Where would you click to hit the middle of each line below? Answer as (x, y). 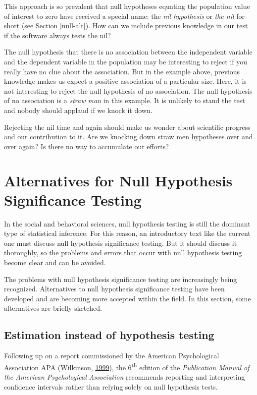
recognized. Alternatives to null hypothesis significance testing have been (114, 289)
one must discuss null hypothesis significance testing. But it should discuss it (121, 243)
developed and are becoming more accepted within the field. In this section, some (128, 298)
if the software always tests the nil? (57, 35)
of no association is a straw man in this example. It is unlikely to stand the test (125, 100)
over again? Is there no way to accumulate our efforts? (86, 146)
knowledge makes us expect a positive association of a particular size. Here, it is (125, 81)
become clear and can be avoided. (55, 262)
